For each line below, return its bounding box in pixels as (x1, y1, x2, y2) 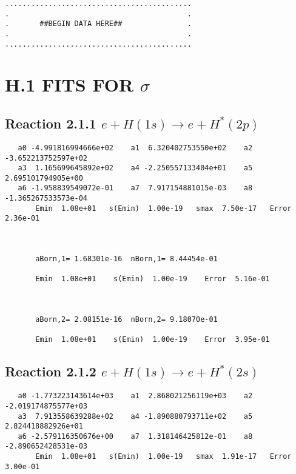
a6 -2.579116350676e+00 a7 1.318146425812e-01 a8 (18, 432, 253, 441)
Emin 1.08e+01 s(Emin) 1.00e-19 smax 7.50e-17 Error (35, 204, 292, 213)
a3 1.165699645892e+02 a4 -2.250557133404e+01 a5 (18, 164, 253, 173)
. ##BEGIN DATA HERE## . (5, 19, 192, 28)
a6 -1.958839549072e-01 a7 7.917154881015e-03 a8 (18, 184, 253, 193)
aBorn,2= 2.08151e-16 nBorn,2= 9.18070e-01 (35, 315, 218, 324)
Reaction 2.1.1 (5, 114, 96, 133)
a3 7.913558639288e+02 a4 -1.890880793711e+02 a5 (18, 412, 253, 421)
